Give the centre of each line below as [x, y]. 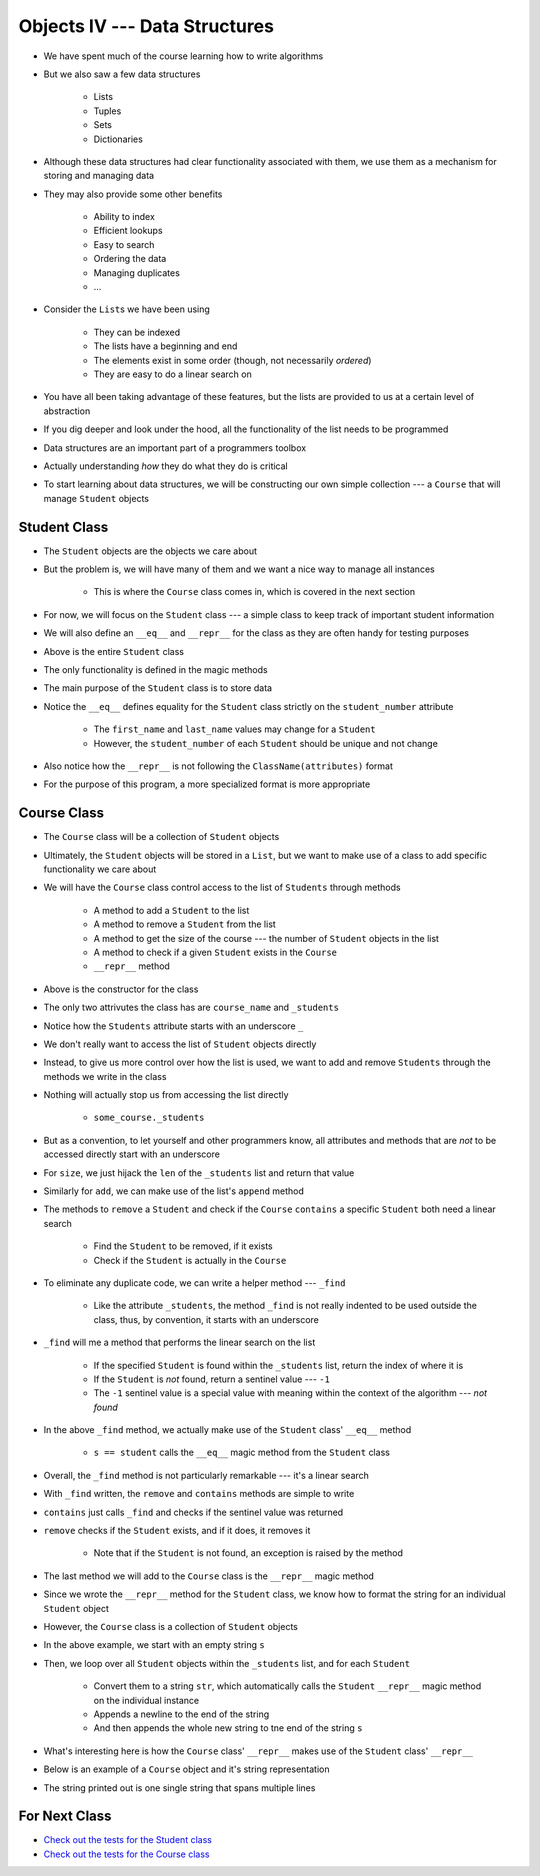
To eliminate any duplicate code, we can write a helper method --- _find [194, 1282]
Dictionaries [118, 139]
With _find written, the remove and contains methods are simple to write [199, 1494]
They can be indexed [137, 332]
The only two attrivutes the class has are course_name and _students [191, 1007]
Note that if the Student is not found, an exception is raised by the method [248, 1553]
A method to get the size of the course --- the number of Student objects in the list [266, 938]
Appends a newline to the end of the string [181, 1714]
